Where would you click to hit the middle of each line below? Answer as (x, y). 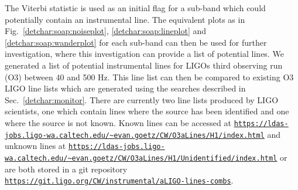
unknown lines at (35, 146)
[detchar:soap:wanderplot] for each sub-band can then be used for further (136, 42)
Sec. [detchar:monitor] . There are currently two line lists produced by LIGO (142, 99)
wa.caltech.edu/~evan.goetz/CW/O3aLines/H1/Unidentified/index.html (141, 158)
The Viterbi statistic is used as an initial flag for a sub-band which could (135, 8)
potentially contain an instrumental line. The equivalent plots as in (125, 19)
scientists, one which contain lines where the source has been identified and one (147, 111)
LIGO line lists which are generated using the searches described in (125, 88)
